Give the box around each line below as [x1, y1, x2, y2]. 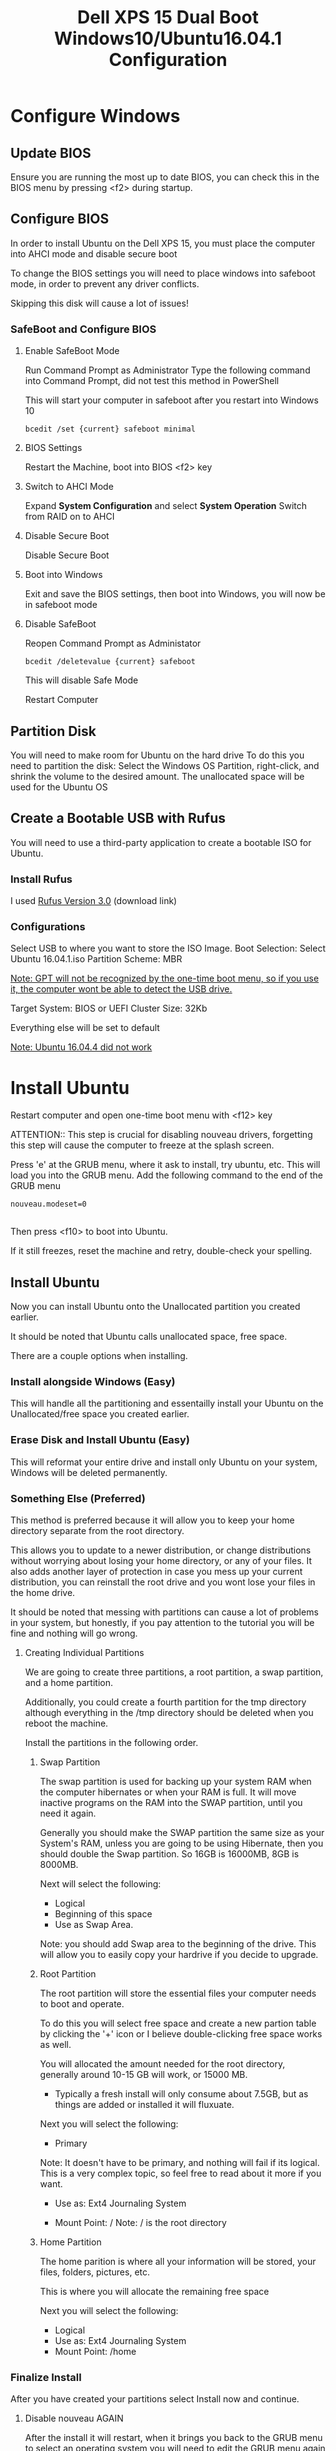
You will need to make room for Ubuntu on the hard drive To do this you [10, 749, 305, 761]
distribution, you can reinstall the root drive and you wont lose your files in [10, 1576, 316, 1588]
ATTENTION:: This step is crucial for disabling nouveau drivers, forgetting [10, 1129, 313, 1141]
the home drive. [10, 1586, 76, 1598]
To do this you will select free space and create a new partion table [39, 2017, 317, 2029]
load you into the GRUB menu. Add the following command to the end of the [10, 1169, 324, 1181]
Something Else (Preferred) [10, 1491, 146, 1505]
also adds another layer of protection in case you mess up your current [10, 1565, 303, 1577]
